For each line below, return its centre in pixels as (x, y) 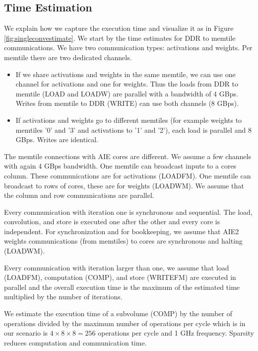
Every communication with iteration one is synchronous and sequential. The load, (128, 212)
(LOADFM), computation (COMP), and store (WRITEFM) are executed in (120, 277)
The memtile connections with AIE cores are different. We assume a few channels (128, 156)
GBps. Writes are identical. (57, 139)
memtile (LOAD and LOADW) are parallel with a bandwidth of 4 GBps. (127, 93)
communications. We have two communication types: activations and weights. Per (128, 47)
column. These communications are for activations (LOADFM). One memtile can (128, 175)
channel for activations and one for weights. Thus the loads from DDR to (127, 84)
